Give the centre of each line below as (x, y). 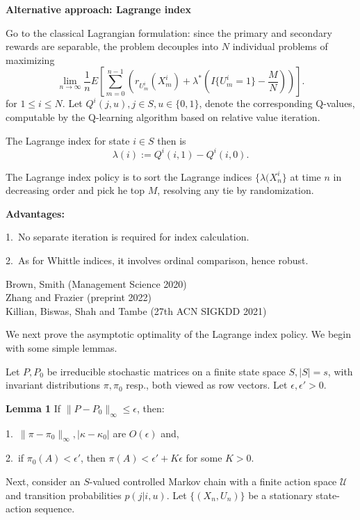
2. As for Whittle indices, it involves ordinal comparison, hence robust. (157, 260)
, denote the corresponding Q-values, (277, 103)
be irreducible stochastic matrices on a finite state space (166, 371)
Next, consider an (43, 481)
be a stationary (280, 495)
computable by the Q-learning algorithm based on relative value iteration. (163, 116)
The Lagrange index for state (68, 140)
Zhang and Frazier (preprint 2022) (79, 297)
